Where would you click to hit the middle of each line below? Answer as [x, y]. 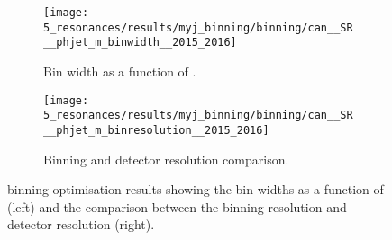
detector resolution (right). [81, 224]
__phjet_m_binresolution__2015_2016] [156, 130]
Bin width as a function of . [120, 71]
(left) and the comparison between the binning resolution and [177, 206]
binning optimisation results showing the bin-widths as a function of [196, 189]
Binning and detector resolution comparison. [166, 159]
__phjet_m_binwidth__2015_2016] [140, 43]
